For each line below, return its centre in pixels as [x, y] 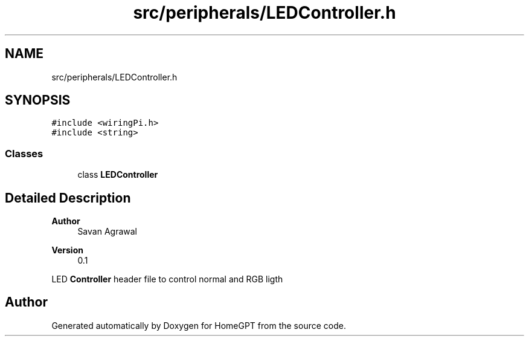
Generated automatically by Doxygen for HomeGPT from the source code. [199, 325]
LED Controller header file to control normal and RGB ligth [167, 279]
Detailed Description [68, 198]
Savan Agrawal [107, 232]
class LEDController [118, 175]
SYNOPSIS [38, 100]
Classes [24, 153]
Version [67, 250]
